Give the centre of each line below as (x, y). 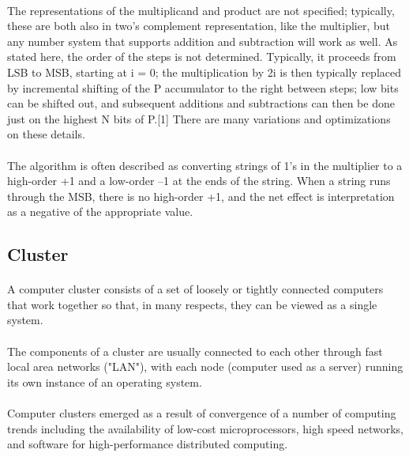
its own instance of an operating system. (105, 381)
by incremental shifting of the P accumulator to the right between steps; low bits (203, 87)
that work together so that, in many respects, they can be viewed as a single (192, 304)
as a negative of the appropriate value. (100, 212)
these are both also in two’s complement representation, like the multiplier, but (199, 26)
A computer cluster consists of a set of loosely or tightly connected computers (195, 289)
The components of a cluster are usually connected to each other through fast (195, 351)
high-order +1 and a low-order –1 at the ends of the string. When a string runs (199, 181)
